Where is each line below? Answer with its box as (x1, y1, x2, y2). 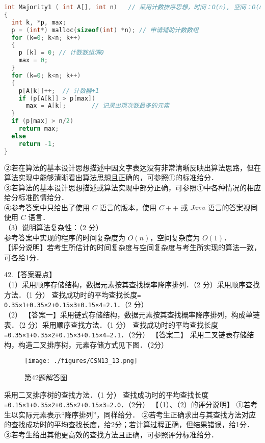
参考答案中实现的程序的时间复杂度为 (4, 232, 125, 242)
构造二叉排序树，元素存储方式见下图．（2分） (18, 339, 168, 350)
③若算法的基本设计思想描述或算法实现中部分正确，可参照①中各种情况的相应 (4, 182, 261, 192)
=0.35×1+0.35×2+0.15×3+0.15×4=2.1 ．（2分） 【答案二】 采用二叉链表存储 (4, 329, 247, 340)
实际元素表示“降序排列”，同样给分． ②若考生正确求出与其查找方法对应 (18, 409, 256, 420)
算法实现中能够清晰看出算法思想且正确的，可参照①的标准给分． (4, 172, 218, 183)
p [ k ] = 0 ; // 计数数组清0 (18, 49, 104, 57)
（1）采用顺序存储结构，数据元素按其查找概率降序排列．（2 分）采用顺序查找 (4, 279, 260, 290)
